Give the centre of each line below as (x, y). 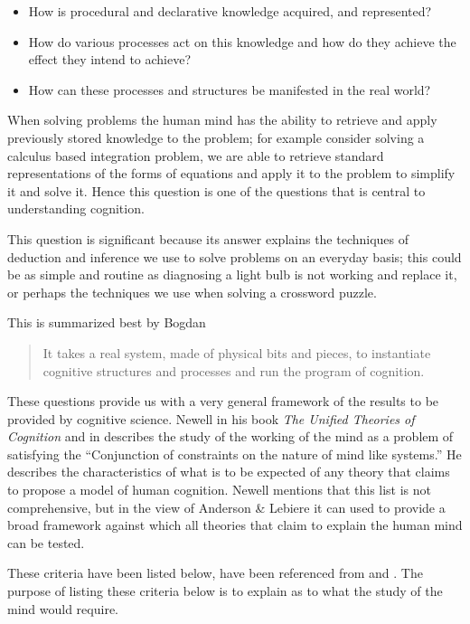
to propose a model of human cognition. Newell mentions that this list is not (220, 490)
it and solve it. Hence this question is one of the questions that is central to (216, 190)
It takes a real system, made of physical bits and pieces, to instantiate (237, 352)
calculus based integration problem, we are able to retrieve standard (196, 155)
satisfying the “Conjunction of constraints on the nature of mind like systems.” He (235, 454)
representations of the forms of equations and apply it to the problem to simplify (231, 173)
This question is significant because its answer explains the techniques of (208, 238)
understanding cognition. (76, 208)
